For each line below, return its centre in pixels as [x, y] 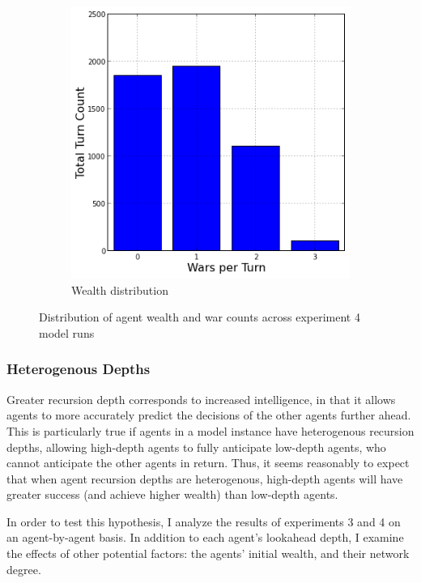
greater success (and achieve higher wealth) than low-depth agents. [172, 494]
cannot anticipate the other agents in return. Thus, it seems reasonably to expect [208, 463]
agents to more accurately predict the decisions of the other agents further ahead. [209, 415]
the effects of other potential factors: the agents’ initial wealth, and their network [208, 553]
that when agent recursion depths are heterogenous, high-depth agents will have [205, 478]
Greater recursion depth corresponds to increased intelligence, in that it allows [201, 399]
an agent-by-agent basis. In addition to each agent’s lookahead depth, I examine [205, 537]
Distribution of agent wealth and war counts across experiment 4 [200, 317]
